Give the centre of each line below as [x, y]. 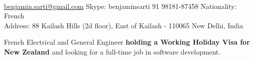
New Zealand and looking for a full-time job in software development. [112, 51]
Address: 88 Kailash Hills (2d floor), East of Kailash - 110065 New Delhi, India [124, 25]
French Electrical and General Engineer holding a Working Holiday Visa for [127, 42]
